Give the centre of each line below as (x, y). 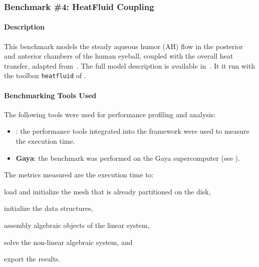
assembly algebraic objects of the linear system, (77, 225)
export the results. (32, 259)
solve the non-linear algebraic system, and (68, 242)
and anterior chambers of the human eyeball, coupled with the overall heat (119, 56)
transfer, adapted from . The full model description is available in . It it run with (129, 65)
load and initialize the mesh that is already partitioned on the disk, (107, 191)
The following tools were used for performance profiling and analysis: (110, 114)
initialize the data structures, (49, 208)
